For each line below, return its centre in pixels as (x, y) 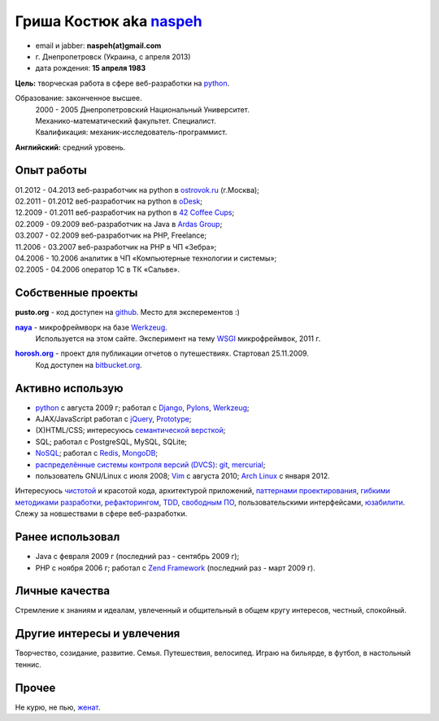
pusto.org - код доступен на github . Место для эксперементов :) (127, 312)
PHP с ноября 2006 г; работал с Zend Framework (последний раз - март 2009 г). (176, 568)
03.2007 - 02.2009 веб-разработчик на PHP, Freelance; (111, 235)
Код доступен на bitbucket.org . (89, 365)
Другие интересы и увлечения (98, 634)
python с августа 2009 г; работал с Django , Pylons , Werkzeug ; (142, 408)
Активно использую (69, 388)
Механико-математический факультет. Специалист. (126, 120)
